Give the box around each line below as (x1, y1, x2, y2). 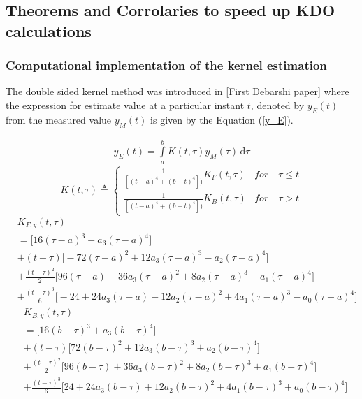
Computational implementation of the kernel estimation (6, 57, 327, 74)
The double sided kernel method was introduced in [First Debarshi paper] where (6, 84, 349, 99)
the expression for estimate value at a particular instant (6, 97, 245, 112)
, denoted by (250, 97, 305, 112)
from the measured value (6, 112, 112, 126)
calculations (6, 20, 92, 41)
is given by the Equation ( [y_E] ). (150, 112, 294, 126)
